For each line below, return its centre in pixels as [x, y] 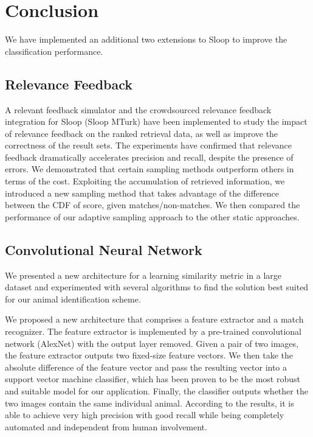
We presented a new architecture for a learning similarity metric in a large [143, 275]
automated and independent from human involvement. [106, 426]
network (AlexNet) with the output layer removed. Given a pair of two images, [152, 343]
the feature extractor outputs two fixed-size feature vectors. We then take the [149, 355]
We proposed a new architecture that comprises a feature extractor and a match [154, 319]
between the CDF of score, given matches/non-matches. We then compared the [153, 205]
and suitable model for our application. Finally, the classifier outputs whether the [156, 391]
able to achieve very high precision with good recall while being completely [145, 415]
